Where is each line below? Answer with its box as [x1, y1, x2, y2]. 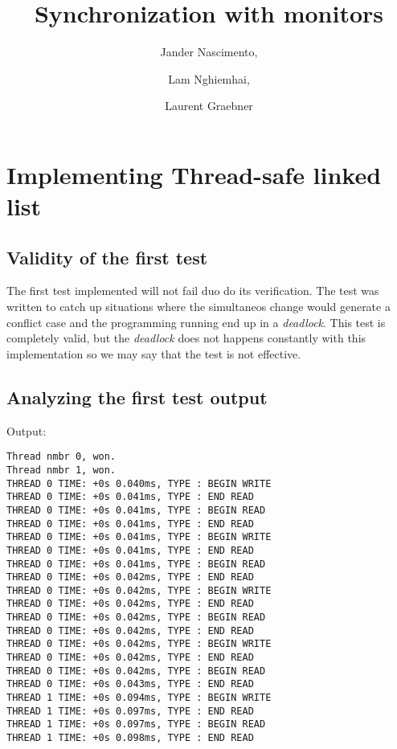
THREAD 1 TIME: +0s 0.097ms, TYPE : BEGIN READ [6, 718, 266, 731]
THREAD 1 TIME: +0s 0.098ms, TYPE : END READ [6, 732, 254, 744]
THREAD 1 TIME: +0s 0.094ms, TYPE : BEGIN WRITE [6, 692, 272, 704]
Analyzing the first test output [6, 384, 268, 409]
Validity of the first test [6, 244, 208, 269]
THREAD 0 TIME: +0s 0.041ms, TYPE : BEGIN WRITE [6, 531, 272, 543]
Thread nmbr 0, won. [6, 451, 117, 463]
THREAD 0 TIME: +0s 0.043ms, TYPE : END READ [6, 678, 254, 690]
